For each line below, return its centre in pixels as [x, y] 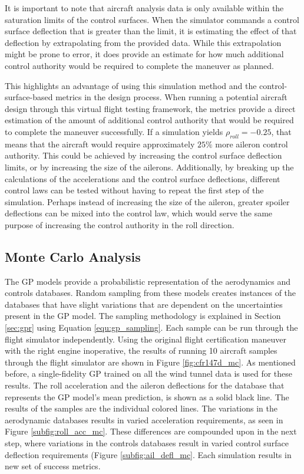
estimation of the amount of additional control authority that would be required [149, 120]
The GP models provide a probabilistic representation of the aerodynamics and [148, 281]
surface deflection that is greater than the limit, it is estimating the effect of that [151, 31]
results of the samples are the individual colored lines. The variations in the [141, 408]
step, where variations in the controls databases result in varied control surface [147, 443]
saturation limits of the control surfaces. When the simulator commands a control [152, 19]
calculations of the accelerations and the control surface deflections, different [143, 178]
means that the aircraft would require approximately [100, 144]
